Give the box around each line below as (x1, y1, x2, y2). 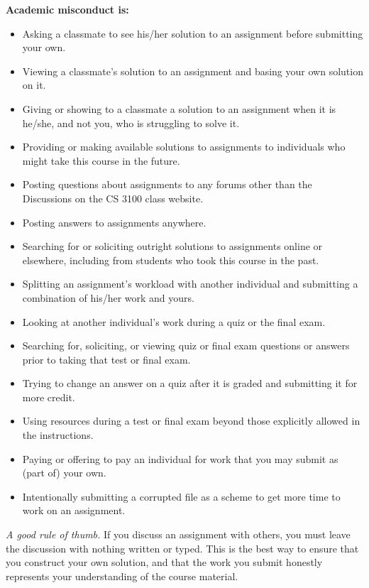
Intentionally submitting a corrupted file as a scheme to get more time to (22, 489, 341, 503)
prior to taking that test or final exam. (22, 352, 191, 366)
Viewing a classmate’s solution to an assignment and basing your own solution (22, 63, 363, 78)
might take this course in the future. (22, 153, 180, 168)
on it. (22, 77, 46, 92)
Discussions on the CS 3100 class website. (22, 190, 204, 205)
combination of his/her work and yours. (22, 290, 194, 305)
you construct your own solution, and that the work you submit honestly (6, 555, 323, 570)
